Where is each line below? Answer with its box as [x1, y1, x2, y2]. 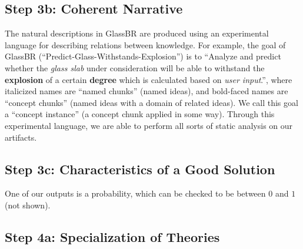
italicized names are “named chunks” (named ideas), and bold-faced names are [5, 85, 288, 97]
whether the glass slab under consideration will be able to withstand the [5, 61, 265, 74]
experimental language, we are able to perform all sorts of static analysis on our [5, 119, 293, 131]
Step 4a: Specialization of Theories [5, 227, 220, 245]
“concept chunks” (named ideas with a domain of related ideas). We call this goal [5, 96, 298, 108]
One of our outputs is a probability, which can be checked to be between [5, 187, 266, 200]
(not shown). [5, 198, 51, 211]
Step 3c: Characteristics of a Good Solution [5, 160, 275, 178]
